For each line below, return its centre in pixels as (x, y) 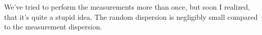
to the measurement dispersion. (53, 27)
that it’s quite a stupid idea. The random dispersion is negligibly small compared (131, 16)
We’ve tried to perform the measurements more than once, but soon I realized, (127, 7)
